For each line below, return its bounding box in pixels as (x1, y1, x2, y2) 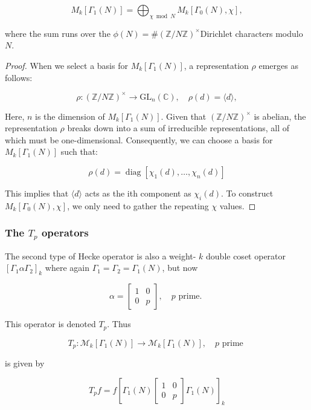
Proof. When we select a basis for (5, 59, 128, 71)
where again (45, 261, 89, 274)
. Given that (161, 109, 207, 122)
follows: (5, 71, 33, 83)
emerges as (258, 59, 298, 71)
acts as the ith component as (85, 187, 191, 200)
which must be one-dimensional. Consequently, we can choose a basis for (5, 133, 273, 146)
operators (41, 225, 89, 240)
